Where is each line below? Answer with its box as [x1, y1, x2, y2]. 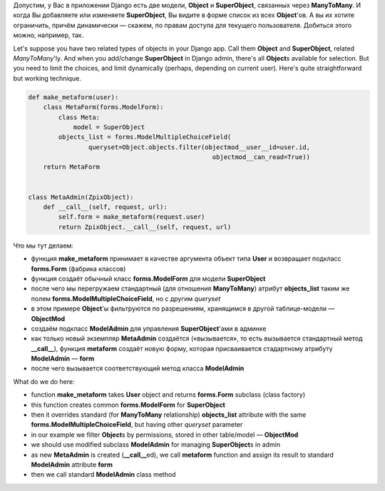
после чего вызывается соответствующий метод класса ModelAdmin [31, 364, 245, 373]
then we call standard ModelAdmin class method [31, 470, 176, 479]
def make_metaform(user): [28, 93, 119, 101]
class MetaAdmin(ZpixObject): [28, 193, 134, 201]
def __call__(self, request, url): [43, 203, 168, 211]
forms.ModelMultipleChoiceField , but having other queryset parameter [31, 420, 243, 429]
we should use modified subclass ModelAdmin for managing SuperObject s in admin [31, 440, 281, 449]
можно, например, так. [13, 31, 84, 39]
